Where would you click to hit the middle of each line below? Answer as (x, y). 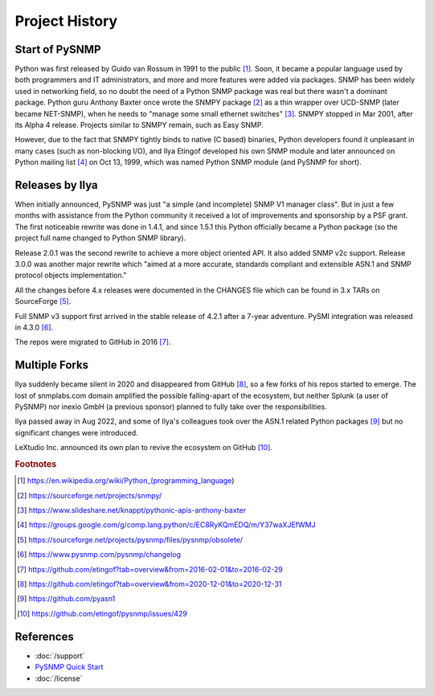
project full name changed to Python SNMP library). (100, 238)
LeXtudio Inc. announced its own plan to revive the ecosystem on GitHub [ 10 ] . (144, 448)
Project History (66, 21)
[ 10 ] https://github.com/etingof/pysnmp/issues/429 (102, 613)
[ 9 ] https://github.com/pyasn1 (66, 599)
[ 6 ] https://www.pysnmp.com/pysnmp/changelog (99, 555)
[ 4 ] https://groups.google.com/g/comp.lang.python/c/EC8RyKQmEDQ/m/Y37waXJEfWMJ (166, 525)
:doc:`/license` (59, 678)
